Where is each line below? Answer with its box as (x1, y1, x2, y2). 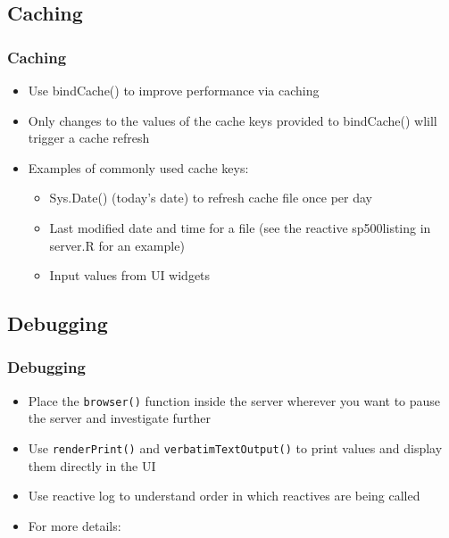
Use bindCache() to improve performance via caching (28, 81, 320, 99)
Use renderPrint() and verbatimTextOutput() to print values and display (28, 439, 443, 457)
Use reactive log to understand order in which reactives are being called (28, 486, 420, 505)
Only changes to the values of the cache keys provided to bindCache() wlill (28, 111, 437, 129)
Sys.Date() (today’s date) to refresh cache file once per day (49, 188, 373, 207)
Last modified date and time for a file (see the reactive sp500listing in (49, 218, 431, 236)
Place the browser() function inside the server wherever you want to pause (28, 391, 441, 410)
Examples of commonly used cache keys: (28, 158, 249, 177)
